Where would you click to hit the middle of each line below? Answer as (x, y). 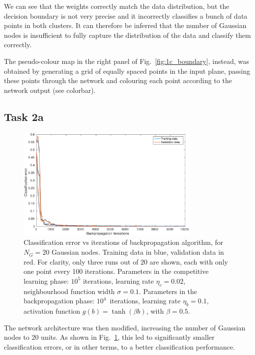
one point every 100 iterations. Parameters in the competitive (116, 271)
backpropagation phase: (59, 301)
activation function (52, 311)
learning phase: (46, 281)
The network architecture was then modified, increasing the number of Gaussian (125, 327)
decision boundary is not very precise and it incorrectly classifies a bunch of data (126, 15)
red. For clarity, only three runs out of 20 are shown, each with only (126, 261)
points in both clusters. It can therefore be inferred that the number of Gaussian (125, 25)
